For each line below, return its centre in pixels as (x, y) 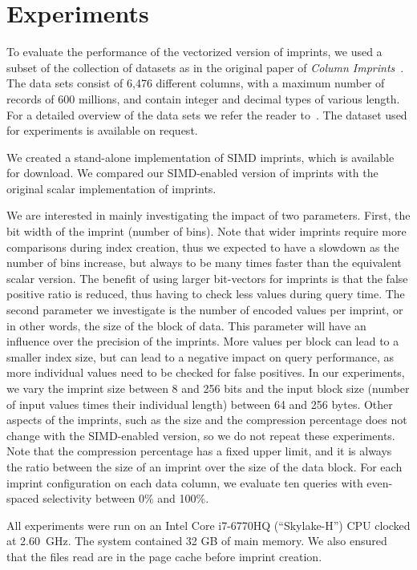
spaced (23, 498)
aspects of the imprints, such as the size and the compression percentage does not (207, 420)
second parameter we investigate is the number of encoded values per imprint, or (205, 310)
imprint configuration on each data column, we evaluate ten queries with (185, 482)
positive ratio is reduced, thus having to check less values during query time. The (206, 294)
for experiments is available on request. (102, 130)
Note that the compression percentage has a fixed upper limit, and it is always (199, 451)
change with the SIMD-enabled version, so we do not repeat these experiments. (201, 435)
